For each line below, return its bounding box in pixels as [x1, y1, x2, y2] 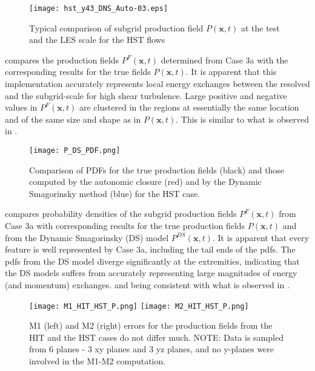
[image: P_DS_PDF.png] [29, 146, 121, 155]
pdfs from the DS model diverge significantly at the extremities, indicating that [5, 254, 300, 267]
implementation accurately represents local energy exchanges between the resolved [5, 77, 310, 90]
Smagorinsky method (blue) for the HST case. [29, 187, 201, 199]
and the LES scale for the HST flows [29, 33, 165, 46]
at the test [240, 21, 280, 34]
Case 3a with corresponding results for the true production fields [5, 219, 245, 232]
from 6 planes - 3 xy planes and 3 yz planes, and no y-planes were [29, 343, 274, 355]
